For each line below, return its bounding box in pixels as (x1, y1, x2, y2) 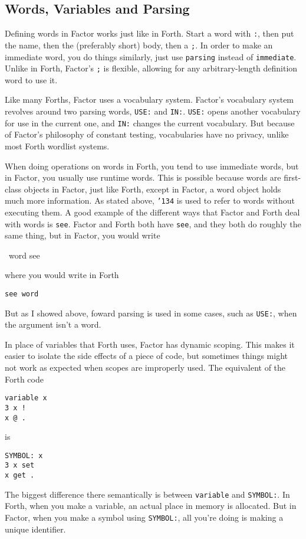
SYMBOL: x (5, 451, 43, 460)
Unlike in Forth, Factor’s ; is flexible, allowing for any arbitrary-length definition (5, 62, 298, 74)
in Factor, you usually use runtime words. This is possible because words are (5, 171, 281, 184)
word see (8, 249, 40, 261)
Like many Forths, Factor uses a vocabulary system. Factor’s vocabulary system (5, 93, 294, 106)
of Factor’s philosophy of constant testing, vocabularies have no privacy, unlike (5, 128, 289, 141)
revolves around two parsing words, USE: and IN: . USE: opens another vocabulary (5, 105, 301, 117)
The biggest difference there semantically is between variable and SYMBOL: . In (5, 488, 290, 500)
